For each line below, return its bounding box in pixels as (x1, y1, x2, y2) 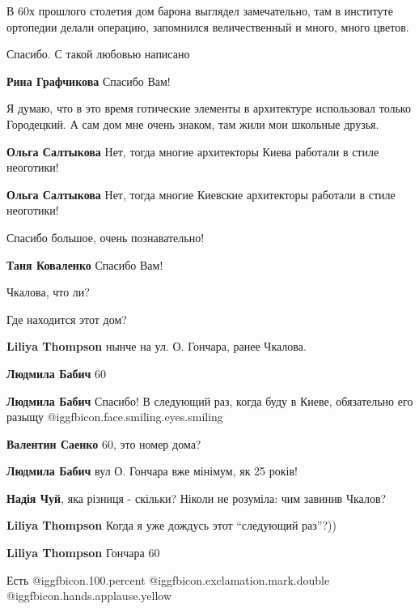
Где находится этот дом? (6, 310, 127, 327)
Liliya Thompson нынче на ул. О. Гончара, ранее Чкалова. (6, 338, 307, 355)
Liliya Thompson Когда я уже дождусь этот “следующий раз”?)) (6, 517, 336, 534)
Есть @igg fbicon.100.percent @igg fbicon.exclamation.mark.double (6, 571, 330, 588)
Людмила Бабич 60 (6, 364, 107, 381)
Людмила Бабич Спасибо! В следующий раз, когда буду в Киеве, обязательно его (6, 392, 413, 409)
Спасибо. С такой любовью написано (6, 45, 190, 62)
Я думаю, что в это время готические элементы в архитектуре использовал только (6, 100, 411, 117)
